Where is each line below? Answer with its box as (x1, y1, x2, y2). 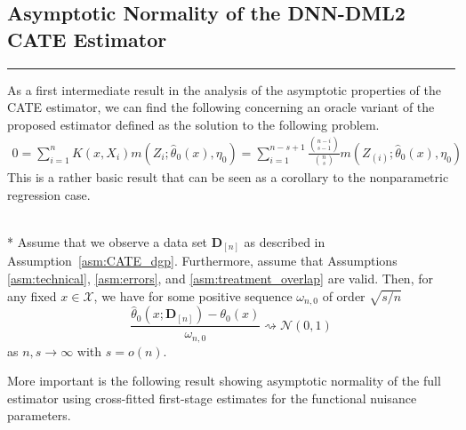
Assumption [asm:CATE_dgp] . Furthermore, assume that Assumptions (7, 251, 398, 270)
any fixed (7, 286, 57, 305)
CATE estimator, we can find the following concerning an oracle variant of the (7, 98, 435, 116)
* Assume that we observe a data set (7, 232, 208, 251)
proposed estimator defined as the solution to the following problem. (7, 115, 380, 133)
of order (322, 286, 366, 305)
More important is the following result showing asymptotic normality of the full (7, 371, 441, 390)
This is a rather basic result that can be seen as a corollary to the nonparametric (7, 168, 449, 187)
